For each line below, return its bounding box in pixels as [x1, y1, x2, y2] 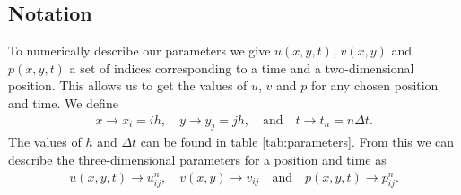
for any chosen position [311, 76, 439, 95]
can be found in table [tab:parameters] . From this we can [140, 132, 455, 151]
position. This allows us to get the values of [8, 76, 248, 95]
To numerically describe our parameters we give [8, 41, 271, 60]
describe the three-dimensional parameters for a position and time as [8, 150, 387, 168]
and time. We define [8, 93, 118, 112]
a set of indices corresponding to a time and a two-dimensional [69, 58, 414, 77]
